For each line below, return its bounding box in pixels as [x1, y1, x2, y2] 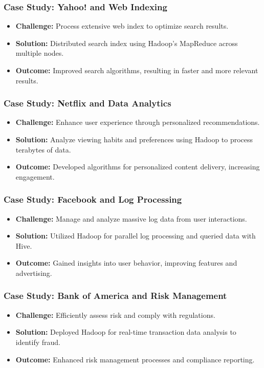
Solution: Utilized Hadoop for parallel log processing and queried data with [15, 230, 256, 241]
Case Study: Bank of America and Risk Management [4, 289, 227, 302]
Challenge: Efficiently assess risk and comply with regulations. [15, 309, 215, 320]
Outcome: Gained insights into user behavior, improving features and [15, 257, 237, 268]
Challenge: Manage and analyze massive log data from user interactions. [15, 213, 247, 224]
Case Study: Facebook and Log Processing [4, 193, 182, 206]
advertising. [15, 267, 52, 278]
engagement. [15, 171, 55, 182]
